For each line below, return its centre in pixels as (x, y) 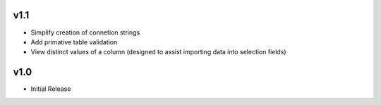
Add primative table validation (74, 42)
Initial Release (51, 89)
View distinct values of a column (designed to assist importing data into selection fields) (158, 52)
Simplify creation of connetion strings (85, 32)
